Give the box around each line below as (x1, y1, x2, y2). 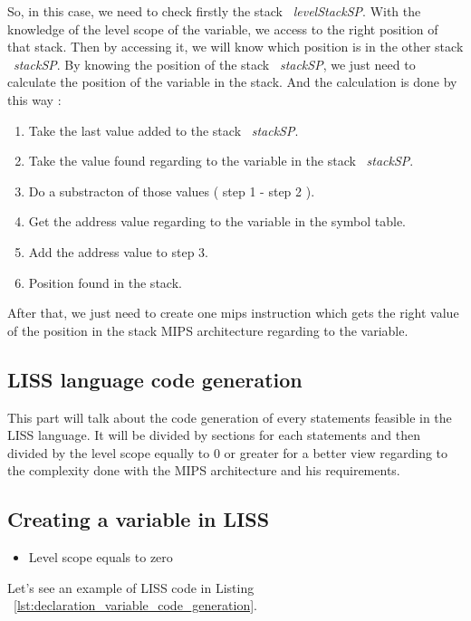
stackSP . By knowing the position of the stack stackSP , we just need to (14, 54, 416, 73)
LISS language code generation (7, 365, 303, 393)
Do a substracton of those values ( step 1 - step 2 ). (28, 181, 315, 200)
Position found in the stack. (28, 272, 182, 291)
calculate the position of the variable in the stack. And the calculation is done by (7, 72, 457, 91)
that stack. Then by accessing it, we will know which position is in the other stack (7, 37, 464, 56)
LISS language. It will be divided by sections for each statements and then (7, 425, 420, 444)
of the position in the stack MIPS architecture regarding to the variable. (7, 320, 409, 339)
